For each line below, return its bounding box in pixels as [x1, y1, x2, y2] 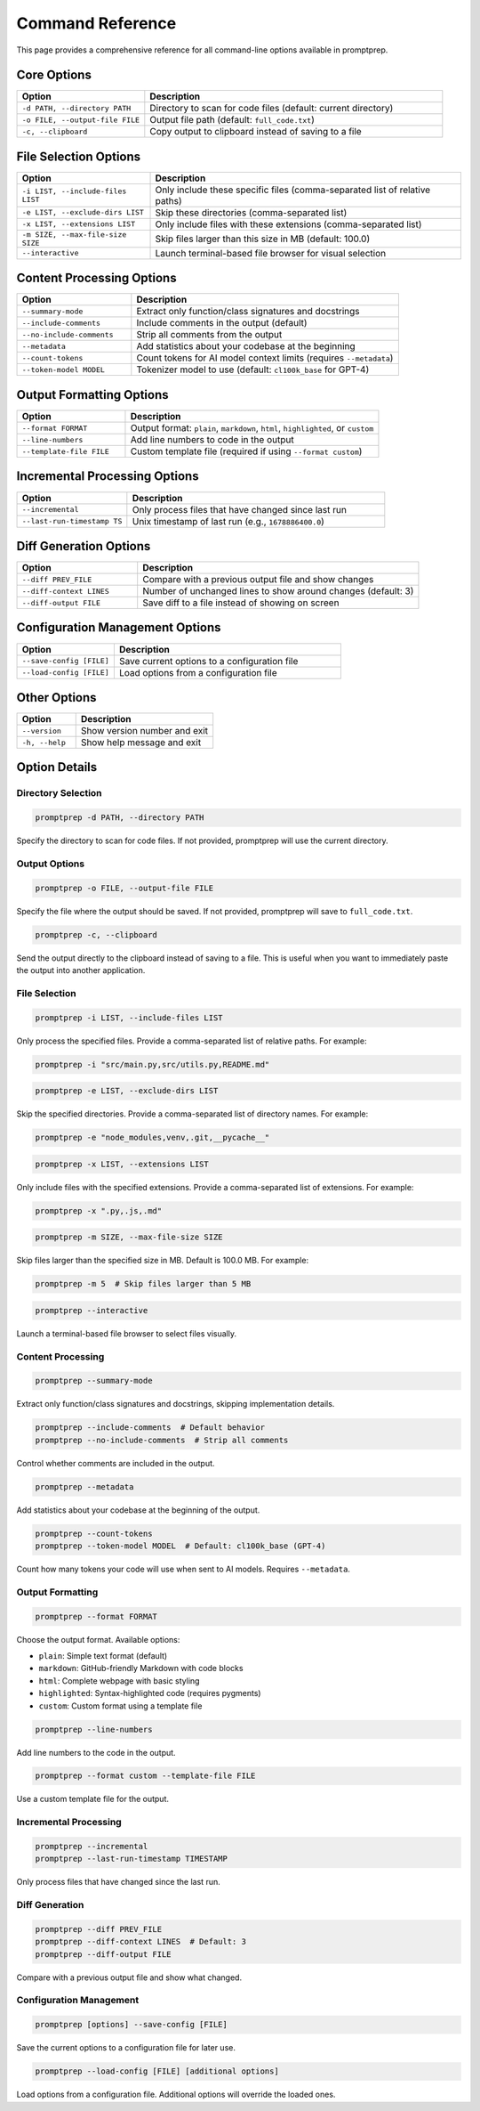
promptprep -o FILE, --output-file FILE [35, 882, 213, 893]
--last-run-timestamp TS [21, 516, 123, 526]
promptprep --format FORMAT [35, 1612, 157, 1621]
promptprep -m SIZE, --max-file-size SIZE [35, 1232, 223, 1242]
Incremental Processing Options [16, 468, 199, 484]
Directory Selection [16, 787, 102, 800]
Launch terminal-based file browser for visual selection [155, 247, 387, 259]
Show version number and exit [80, 725, 209, 737]
